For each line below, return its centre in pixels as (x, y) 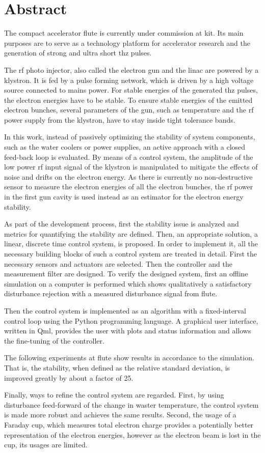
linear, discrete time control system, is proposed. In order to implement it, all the (131, 244)
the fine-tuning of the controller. (54, 340)
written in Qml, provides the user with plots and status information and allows (128, 331)
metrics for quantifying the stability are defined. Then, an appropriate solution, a (131, 233)
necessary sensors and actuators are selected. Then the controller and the (118, 263)
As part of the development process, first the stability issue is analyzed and (122, 224)
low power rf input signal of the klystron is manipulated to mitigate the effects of (131, 167)
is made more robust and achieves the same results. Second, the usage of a (120, 415)
